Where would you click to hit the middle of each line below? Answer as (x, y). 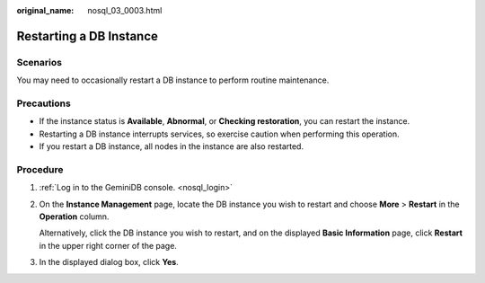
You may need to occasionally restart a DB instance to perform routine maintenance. (173, 80)
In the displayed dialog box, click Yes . (109, 262)
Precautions (44, 103)
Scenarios (40, 62)
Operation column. (74, 217)
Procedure (40, 169)
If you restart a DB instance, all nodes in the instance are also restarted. (172, 146)
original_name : (45, 10)
